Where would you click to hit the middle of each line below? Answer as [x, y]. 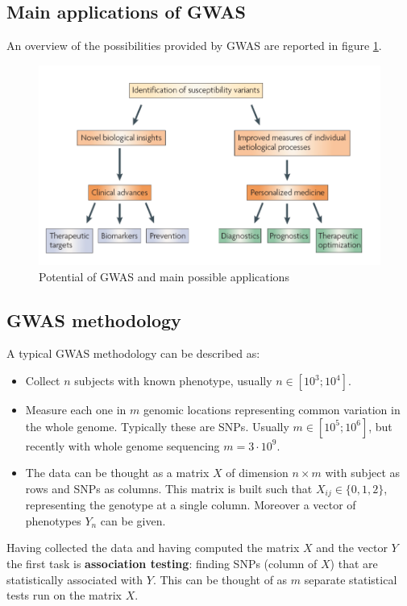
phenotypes [53, 520]
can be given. [133, 520]
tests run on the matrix [64, 595]
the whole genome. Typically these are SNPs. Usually [157, 426]
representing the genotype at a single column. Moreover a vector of [191, 505]
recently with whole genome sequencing [123, 445]
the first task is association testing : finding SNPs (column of [162, 564]
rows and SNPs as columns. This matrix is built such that [169, 488]
